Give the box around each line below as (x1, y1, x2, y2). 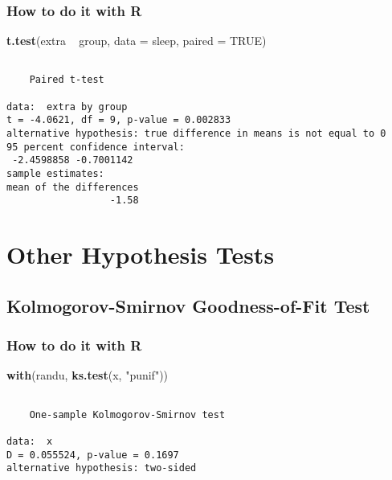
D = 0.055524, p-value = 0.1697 (6, 449, 179, 461)
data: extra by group (6, 101, 128, 113)
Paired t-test (29, 74, 104, 86)
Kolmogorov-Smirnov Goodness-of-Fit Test (6, 293, 370, 318)
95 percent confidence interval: (6, 141, 185, 153)
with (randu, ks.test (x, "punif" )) (6, 367, 169, 384)
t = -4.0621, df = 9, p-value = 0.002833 (6, 114, 231, 126)
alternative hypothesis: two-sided (6, 462, 197, 474)
